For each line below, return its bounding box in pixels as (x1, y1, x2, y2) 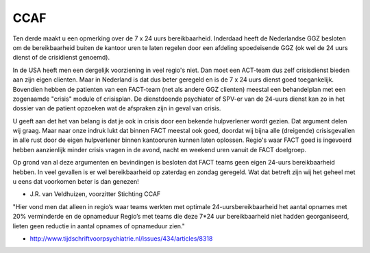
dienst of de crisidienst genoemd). (12, 53, 110, 62)
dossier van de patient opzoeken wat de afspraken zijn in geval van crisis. (12, 104, 221, 112)
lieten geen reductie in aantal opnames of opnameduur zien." (12, 221, 185, 230)
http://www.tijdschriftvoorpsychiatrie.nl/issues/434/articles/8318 (29, 234, 213, 243)
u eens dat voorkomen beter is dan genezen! (12, 178, 140, 186)
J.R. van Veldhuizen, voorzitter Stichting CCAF (29, 190, 161, 198)
